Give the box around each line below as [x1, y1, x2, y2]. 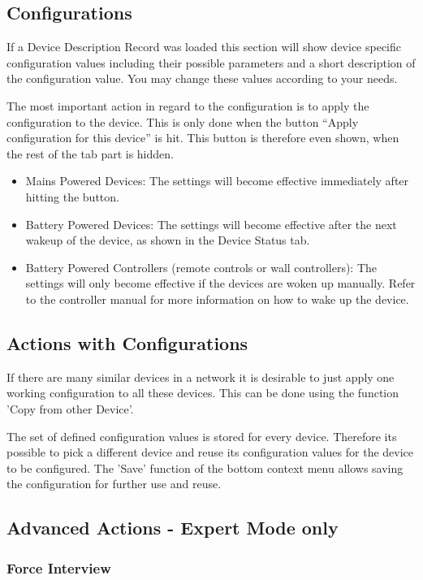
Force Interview [6, 557, 111, 578]
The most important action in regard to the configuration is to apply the [6, 97, 369, 114]
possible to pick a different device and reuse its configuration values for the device [6, 444, 414, 461]
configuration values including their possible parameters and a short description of [6, 54, 416, 71]
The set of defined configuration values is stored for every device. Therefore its [6, 427, 397, 444]
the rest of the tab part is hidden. [6, 145, 174, 162]
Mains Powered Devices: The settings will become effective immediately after [25, 172, 409, 189]
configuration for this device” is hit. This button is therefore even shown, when [6, 129, 399, 146]
